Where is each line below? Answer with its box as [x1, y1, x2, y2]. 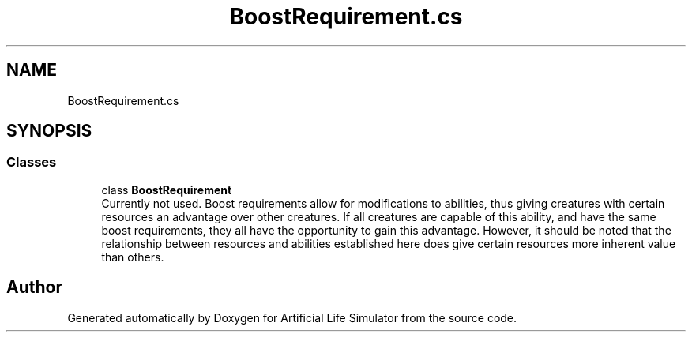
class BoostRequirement [101, 182, 232, 197]
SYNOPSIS [6, 121, 92, 141]
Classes [6, 154, 57, 171]
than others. [101, 250, 164, 264]
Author [6, 277, 62, 298]
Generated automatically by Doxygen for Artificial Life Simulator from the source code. [67, 310, 517, 325]
